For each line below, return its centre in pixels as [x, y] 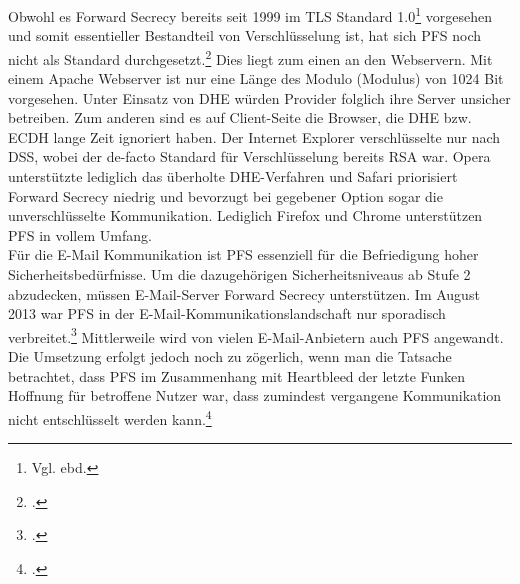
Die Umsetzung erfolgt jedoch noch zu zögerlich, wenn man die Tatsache [230, 356]
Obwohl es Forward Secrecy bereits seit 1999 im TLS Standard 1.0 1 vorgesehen [250, 14]
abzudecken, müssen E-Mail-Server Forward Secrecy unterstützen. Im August [244, 293]
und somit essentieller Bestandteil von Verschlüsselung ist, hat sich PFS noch [245, 35]
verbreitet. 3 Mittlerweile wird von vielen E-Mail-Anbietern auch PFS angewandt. [256, 335]
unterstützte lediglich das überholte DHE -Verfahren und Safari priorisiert [233, 176]
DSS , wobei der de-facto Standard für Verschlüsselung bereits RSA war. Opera [249, 156]
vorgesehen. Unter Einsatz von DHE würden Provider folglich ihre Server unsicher [259, 97]
